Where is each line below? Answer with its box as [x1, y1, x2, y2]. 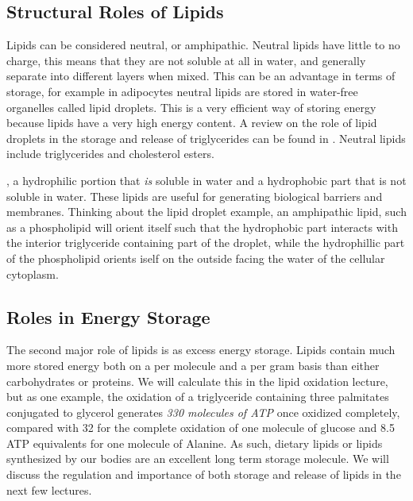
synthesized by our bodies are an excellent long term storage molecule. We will [6, 450, 389, 467]
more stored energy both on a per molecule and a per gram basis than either [6, 356, 380, 373]
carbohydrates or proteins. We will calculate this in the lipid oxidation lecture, [6, 372, 388, 389]
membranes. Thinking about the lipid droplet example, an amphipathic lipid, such [6, 203, 407, 220]
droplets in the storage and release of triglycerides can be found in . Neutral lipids [6, 129, 406, 146]
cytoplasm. [6, 265, 59, 282]
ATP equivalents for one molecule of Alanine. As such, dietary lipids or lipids [6, 434, 383, 451]
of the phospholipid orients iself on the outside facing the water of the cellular [6, 249, 385, 266]
